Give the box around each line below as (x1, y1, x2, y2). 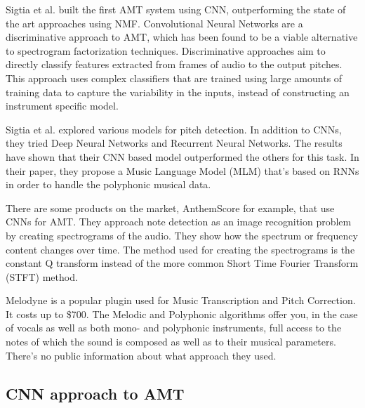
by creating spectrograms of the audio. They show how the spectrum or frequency (6, 228, 358, 242)
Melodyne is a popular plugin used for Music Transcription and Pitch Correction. (6, 293, 356, 308)
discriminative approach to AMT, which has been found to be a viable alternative (6, 29, 358, 44)
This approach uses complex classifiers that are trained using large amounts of (6, 70, 343, 85)
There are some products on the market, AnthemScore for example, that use (6, 200, 335, 215)
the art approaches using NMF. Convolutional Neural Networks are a (6, 15, 303, 30)
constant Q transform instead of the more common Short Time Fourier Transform (6, 256, 359, 270)
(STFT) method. (6, 269, 78, 284)
